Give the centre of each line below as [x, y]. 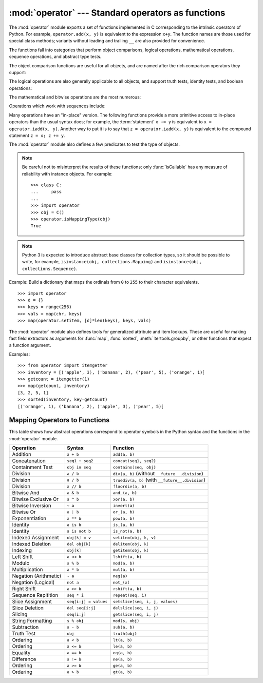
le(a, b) [122, 646]
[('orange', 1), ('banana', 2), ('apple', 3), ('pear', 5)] [91, 406]
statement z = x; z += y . [37, 136]
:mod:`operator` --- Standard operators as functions [117, 13]
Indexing [22, 550]
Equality [21, 653]
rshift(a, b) [127, 589]
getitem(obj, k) [131, 550]
